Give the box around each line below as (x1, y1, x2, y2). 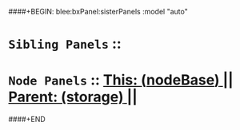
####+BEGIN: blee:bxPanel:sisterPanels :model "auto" (8, 7, 188, 16)
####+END (8, 115, 46, 124)
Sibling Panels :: (8, 35, 122, 53)
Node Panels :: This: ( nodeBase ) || (8, 71, 234, 89)
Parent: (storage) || (8, 88, 138, 106)
